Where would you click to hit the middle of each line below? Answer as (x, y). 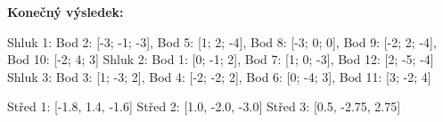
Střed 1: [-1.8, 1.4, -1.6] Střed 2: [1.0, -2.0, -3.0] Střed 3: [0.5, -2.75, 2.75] (204, 106)
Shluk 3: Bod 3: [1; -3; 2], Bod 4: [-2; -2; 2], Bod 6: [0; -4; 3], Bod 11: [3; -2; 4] (219, 76)
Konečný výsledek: (66, 12)
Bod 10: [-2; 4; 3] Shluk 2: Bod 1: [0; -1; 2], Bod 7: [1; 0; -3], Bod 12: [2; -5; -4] (221, 59)
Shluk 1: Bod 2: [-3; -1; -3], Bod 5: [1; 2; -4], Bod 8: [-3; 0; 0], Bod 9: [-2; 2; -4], (222, 41)
